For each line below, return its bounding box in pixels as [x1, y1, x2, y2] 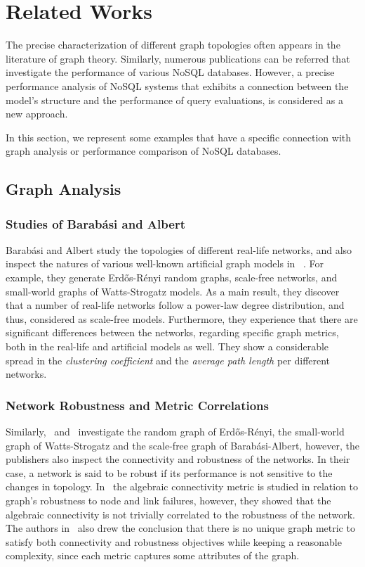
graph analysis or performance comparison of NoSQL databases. [6, 144, 281, 158]
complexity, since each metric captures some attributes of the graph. [6, 548, 300, 563]
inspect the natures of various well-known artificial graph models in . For [6, 256, 324, 271]
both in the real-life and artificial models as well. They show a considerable [6, 339, 329, 354]
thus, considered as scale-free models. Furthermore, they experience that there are [6, 311, 358, 326]
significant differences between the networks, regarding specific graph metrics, [6, 325, 339, 340]
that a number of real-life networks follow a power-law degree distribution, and [6, 298, 345, 312]
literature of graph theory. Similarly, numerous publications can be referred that [6, 51, 350, 65]
